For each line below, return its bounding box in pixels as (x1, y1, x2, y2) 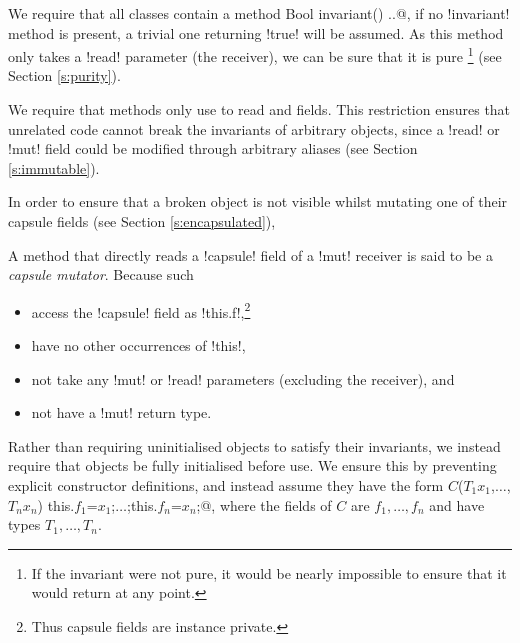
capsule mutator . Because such (8, 264, 194, 285)
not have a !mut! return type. (31, 402, 212, 423)
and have (429, 494, 485, 515)
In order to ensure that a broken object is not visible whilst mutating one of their (8, 191, 508, 212)
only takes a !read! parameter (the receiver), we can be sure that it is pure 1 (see (8, 43, 502, 66)
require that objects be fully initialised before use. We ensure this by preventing (8, 455, 497, 476)
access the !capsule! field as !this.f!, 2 (31, 298, 251, 322)
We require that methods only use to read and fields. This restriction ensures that (8, 99, 511, 120)
